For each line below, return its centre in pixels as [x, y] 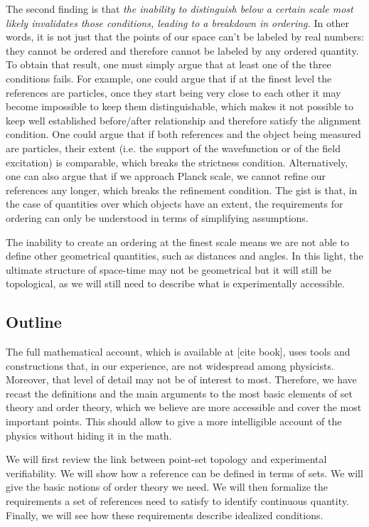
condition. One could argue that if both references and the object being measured [183, 134]
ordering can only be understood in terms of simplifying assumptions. [157, 217]
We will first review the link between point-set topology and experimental [166, 459]
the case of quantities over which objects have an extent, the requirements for [175, 204]
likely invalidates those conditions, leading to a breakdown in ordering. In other [177, 22]
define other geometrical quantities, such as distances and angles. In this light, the [184, 256]
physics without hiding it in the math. [89, 435]
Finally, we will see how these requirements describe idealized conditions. [165, 515]
